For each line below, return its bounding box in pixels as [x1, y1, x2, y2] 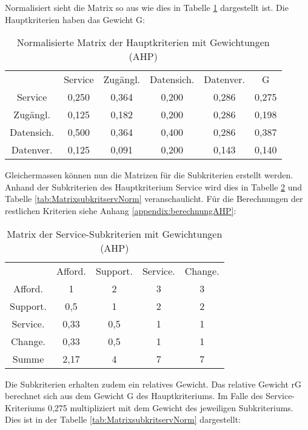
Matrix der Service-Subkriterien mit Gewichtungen [7, 226, 223, 241]
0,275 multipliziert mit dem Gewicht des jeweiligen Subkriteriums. [47, 401, 293, 414]
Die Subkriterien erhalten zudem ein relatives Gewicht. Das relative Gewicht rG [5, 377, 302, 390]
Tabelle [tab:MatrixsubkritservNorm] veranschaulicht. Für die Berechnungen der [5, 192, 303, 205]
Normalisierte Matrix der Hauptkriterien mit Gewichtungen [16, 35, 270, 50]
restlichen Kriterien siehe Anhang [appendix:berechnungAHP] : [5, 204, 236, 217]
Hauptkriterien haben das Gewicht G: [5, 13, 145, 25]
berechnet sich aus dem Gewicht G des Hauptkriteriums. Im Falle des [5, 389, 263, 402]
